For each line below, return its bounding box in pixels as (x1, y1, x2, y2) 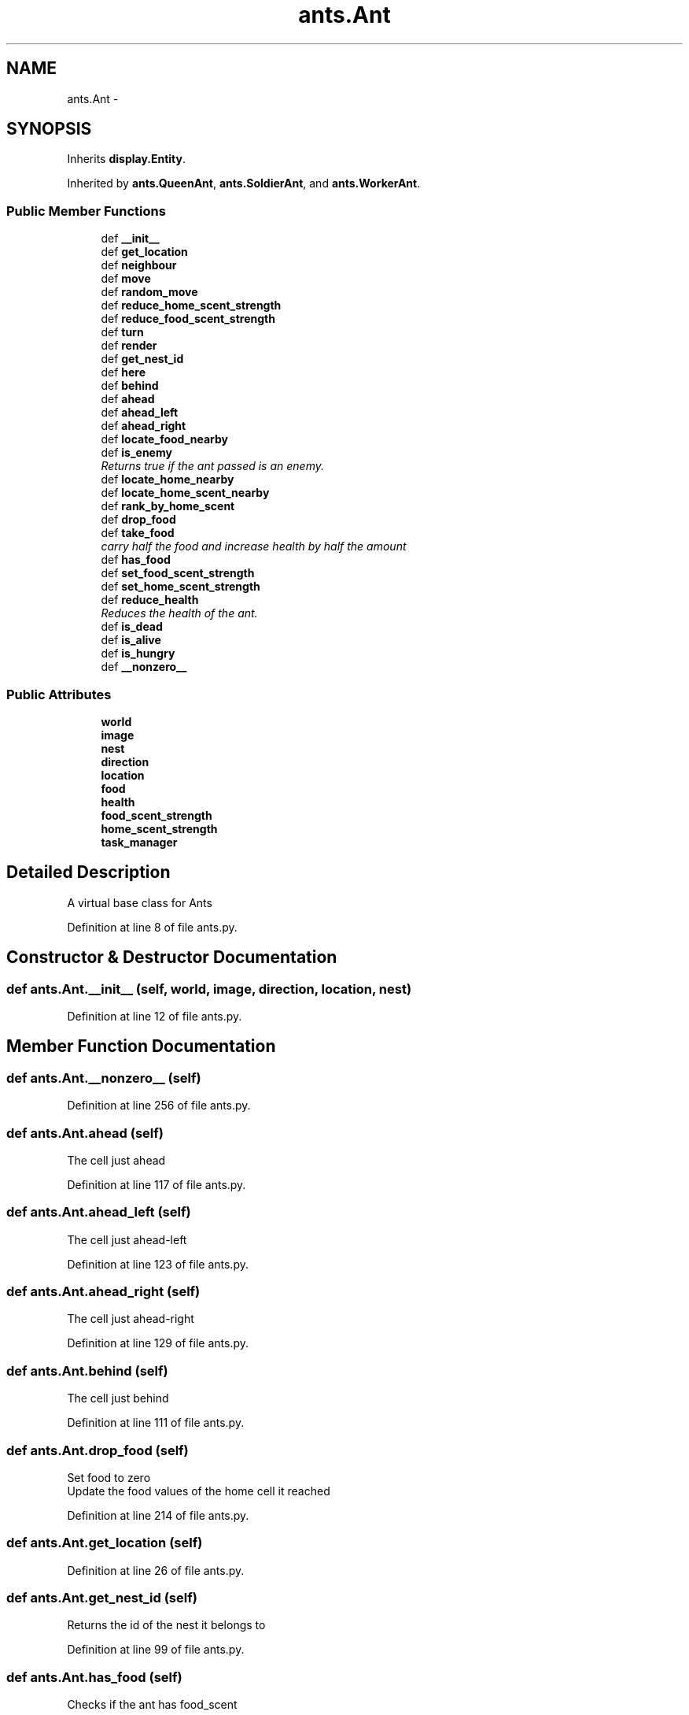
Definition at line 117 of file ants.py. (67, 1177, 246, 1191)
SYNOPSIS (6, 119, 92, 139)
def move (101, 272, 151, 286)
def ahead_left (101, 406, 179, 420)
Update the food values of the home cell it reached (67, 1483, 330, 1498)
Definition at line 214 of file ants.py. (67, 1508, 249, 1522)
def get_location (101, 245, 188, 259)
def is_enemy (101, 446, 172, 460)
